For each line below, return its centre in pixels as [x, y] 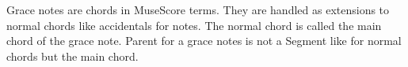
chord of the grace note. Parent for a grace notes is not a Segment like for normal [204, 41]
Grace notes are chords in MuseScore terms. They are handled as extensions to [198, 9]
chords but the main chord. [72, 56]
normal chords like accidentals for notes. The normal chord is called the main [194, 25]
